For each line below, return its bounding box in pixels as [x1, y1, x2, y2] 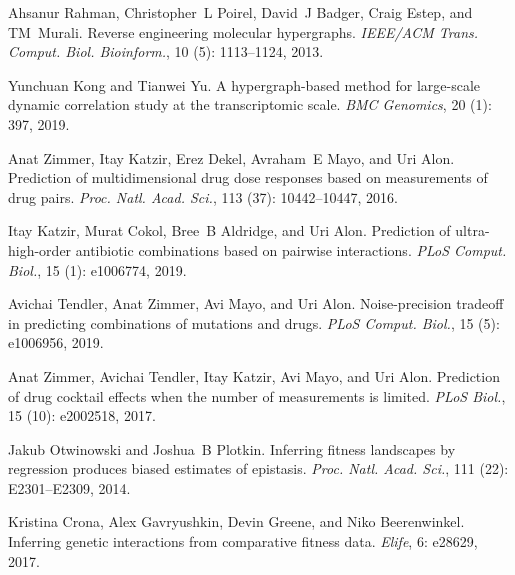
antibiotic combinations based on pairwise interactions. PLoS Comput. [75, 239, 507, 260]
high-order [8, 239, 72, 260]
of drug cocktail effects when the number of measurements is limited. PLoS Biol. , [8, 385, 506, 406]
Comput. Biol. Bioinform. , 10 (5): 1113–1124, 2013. [8, 41, 324, 62]
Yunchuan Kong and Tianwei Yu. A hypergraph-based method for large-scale [8, 74, 481, 95]
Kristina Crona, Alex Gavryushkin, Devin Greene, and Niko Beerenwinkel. [8, 511, 465, 532]
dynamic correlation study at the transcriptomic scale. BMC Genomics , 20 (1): [8, 94, 492, 115]
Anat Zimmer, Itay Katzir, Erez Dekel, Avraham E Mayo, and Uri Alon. [8, 147, 455, 168]
